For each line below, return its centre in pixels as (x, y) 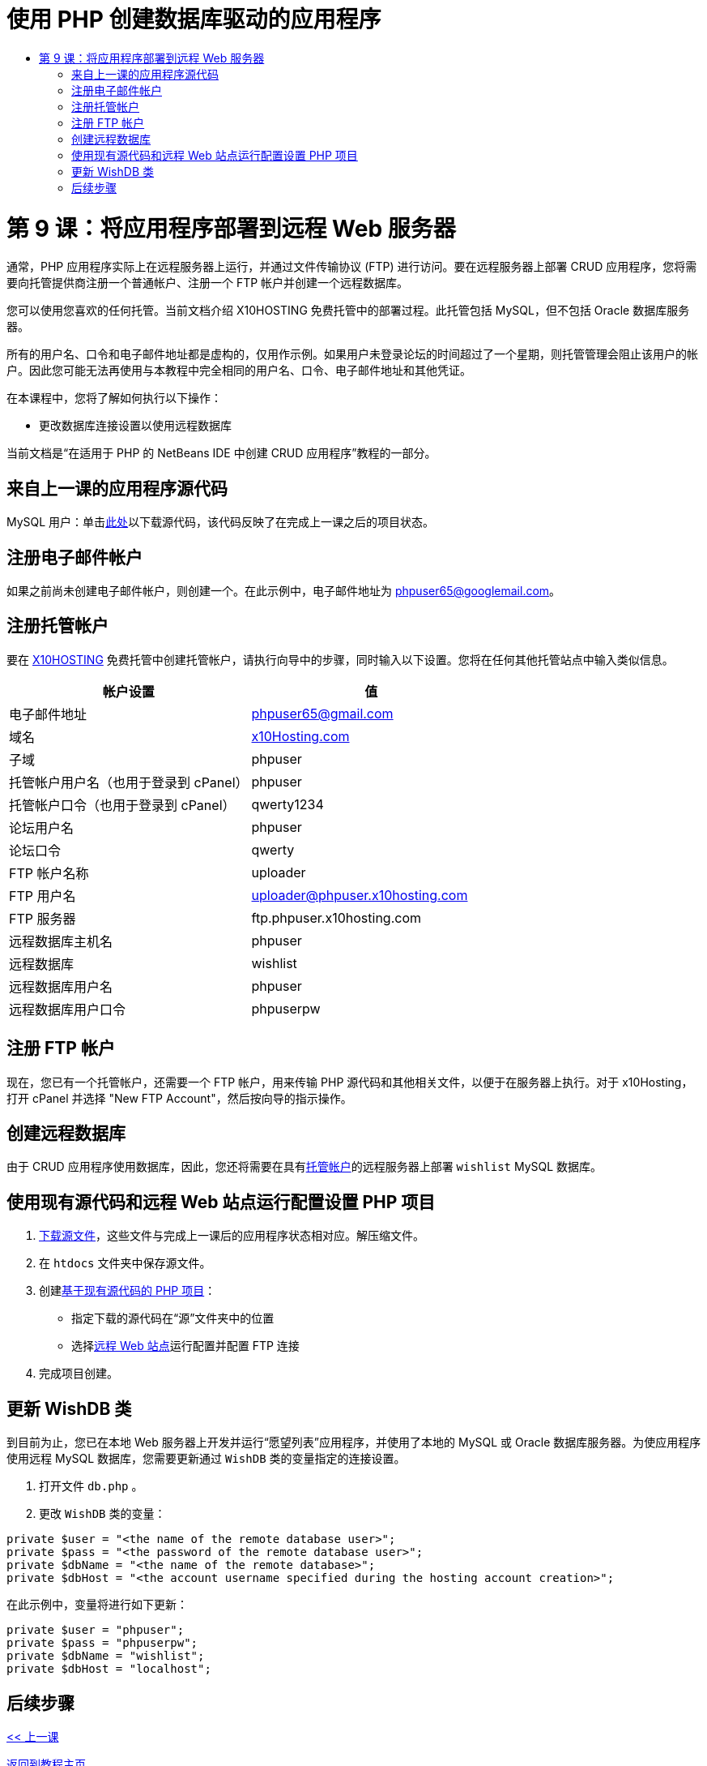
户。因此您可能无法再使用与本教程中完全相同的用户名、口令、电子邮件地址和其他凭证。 (239, 371)
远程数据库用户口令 (68, 1009)
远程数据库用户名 (61, 986)
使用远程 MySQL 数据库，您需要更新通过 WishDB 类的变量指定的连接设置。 (206, 1459)
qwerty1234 (287, 804)
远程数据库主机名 (61, 941)
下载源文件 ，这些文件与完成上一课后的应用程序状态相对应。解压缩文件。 (232, 1236)
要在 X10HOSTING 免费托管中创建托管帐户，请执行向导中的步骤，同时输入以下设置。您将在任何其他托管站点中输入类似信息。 (340, 659)
